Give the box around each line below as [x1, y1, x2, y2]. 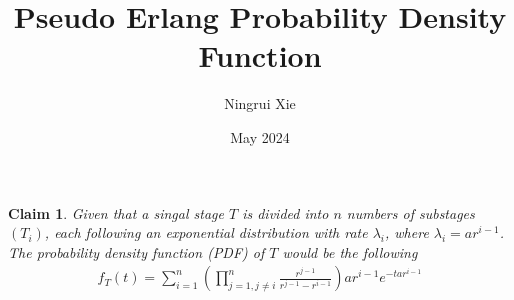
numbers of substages [346, 202, 475, 223]
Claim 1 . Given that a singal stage [8, 202, 224, 223]
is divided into [242, 202, 329, 223]
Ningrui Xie [224, 93, 296, 114]
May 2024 [230, 126, 290, 147]
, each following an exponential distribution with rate [44, 222, 368, 243]
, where [385, 222, 429, 243]
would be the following [282, 241, 418, 262]
